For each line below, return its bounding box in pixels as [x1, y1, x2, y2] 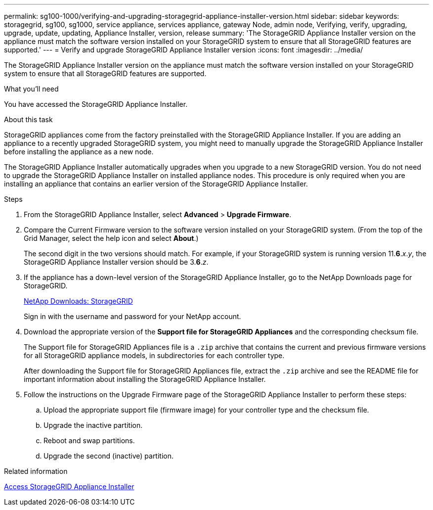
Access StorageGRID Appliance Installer [4, 482, 134, 491]
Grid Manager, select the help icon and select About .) [24, 234, 199, 242]
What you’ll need [4, 85, 59, 93]
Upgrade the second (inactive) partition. [43, 452, 174, 460]
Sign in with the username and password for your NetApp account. [24, 312, 241, 321]
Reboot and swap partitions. [43, 436, 135, 445]
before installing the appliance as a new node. [4, 147, 154, 156]
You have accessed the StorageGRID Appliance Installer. [4, 100, 188, 108]
